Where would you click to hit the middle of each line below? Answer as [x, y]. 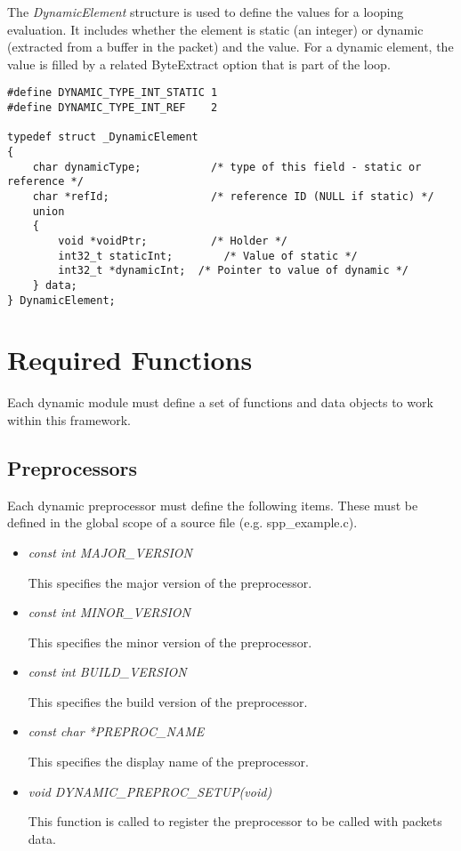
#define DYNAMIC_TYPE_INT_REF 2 [113, 108]
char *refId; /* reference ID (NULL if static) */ [233, 196]
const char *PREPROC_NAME [116, 731]
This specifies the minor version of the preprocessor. [170, 642]
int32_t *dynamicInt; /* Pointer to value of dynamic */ [234, 271]
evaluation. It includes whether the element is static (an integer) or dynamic [215, 29]
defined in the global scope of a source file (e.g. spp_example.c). [182, 522]
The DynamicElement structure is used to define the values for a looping [206, 12]
